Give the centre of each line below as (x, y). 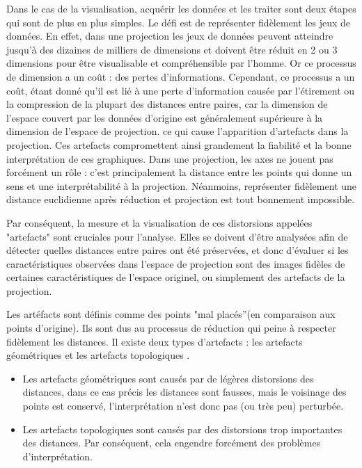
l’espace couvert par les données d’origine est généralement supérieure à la (165, 117)
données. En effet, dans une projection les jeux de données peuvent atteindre (170, 36)
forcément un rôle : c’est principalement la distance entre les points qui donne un (179, 172)
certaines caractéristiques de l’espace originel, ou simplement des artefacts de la (176, 277)
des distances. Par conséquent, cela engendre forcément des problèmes (172, 443)
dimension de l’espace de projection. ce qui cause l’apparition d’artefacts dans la (178, 131)
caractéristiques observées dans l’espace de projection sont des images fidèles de (176, 263)
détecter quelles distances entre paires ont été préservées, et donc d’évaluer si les (178, 250)
